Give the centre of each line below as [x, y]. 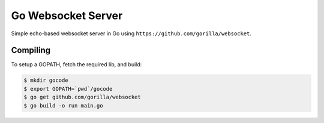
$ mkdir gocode [46, 80]
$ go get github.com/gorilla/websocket [82, 97]
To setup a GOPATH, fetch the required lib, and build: [76, 64]
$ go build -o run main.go [63, 105]
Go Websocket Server [67, 16]
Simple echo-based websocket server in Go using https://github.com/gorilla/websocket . [131, 33]
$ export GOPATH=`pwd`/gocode [68, 89]
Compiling [31, 50]
